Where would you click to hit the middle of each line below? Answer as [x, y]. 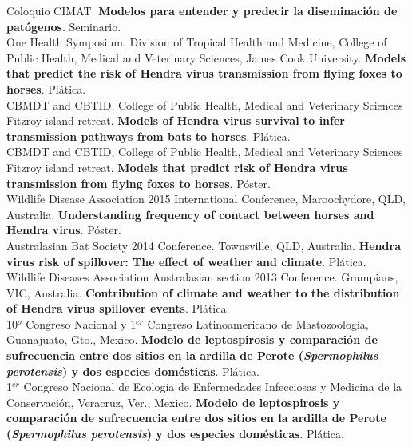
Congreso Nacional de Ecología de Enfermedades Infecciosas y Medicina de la [213, 387]
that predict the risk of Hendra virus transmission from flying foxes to [204, 73]
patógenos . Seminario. [64, 26]
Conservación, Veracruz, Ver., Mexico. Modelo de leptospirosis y [173, 402]
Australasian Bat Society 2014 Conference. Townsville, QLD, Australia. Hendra [204, 245]
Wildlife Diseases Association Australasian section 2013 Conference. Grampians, [202, 277]
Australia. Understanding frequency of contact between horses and [190, 214]
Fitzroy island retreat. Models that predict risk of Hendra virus [177, 167]
